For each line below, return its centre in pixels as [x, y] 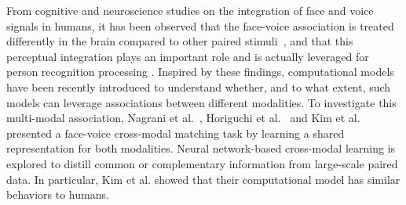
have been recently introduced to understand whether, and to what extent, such [199, 86]
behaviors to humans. [58, 194]
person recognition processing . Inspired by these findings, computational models [200, 72]
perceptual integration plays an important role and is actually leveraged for [188, 56]
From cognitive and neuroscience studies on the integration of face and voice [190, 10]
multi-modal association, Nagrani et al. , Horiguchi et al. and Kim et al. [183, 118]
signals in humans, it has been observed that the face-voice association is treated [200, 25]
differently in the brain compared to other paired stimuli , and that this [180, 41]
